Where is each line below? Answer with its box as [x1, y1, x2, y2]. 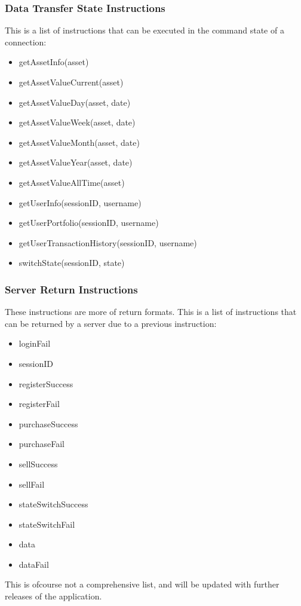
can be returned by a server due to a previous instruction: [5, 317, 217, 329]
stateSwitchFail [19, 518, 75, 530]
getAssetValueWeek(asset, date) [19, 116, 136, 128]
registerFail [19, 397, 60, 410]
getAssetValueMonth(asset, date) [19, 136, 140, 148]
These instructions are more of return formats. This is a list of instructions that [5, 305, 297, 318]
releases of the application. [5, 590, 102, 602]
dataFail [19, 558, 49, 570]
